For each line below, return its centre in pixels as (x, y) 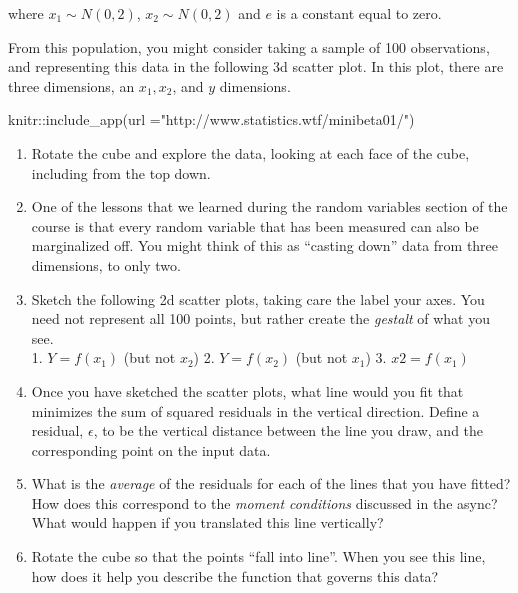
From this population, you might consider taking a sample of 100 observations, (249, 46)
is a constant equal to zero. (359, 13)
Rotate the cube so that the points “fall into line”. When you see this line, (258, 556)
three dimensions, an (71, 85)
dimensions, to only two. (106, 264)
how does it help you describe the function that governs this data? (235, 575)
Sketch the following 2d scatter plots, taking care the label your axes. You (258, 298)
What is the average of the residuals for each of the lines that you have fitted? (271, 483)
